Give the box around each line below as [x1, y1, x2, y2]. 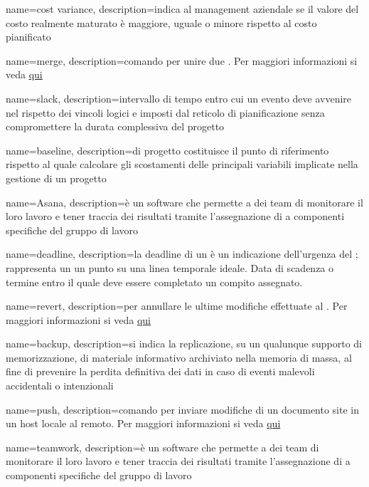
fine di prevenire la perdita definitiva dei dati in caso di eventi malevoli [6, 364, 315, 379]
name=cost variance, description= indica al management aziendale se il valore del [6, 1, 359, 16]
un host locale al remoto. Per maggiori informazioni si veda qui [6, 416, 281, 431]
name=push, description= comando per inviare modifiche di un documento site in [6, 402, 360, 417]
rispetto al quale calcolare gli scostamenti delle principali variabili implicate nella [6, 157, 358, 172]
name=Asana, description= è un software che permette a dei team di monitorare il [6, 194, 363, 209]
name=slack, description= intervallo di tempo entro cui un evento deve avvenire [6, 90, 352, 105]
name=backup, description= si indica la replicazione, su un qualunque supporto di [6, 336, 363, 351]
